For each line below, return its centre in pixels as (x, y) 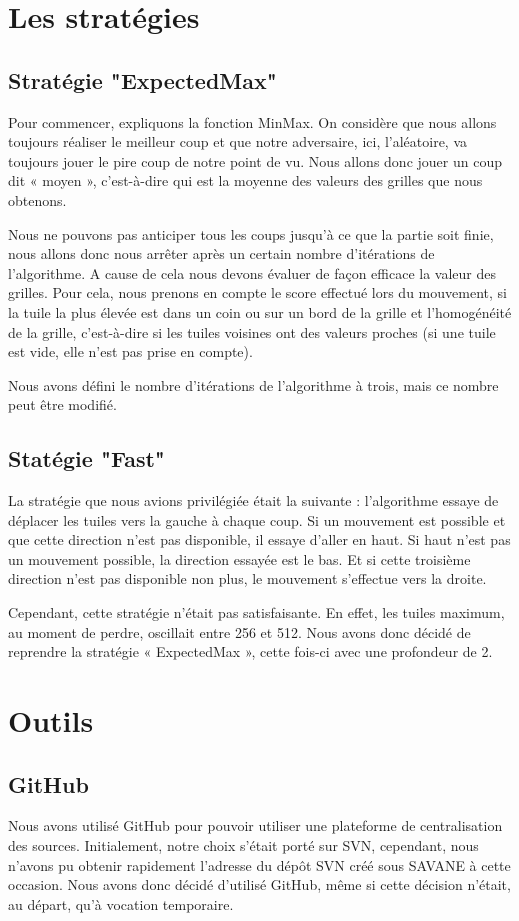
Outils (51, 720)
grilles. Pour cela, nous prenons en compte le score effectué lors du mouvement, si (257, 292)
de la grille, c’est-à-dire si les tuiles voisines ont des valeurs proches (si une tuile (252, 331)
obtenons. (37, 199)
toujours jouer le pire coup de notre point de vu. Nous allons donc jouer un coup (255, 160)
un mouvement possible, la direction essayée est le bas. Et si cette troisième (239, 558)
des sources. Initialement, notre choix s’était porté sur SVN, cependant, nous (243, 845)
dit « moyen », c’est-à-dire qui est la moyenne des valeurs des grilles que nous (245, 180)
